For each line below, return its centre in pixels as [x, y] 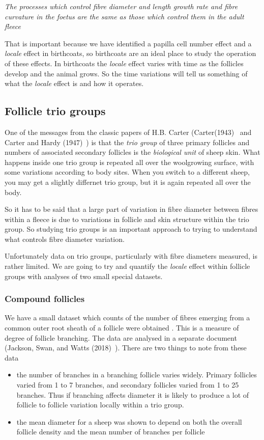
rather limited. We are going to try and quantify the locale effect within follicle [127, 266]
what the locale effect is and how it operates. [74, 83]
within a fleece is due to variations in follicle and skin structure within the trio [127, 219]
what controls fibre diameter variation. [65, 239]
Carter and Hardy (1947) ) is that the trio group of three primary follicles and [127, 142]
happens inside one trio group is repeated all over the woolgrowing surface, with [129, 162]
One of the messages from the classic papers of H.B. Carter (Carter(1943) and [128, 132]
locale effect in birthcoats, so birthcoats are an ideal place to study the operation [130, 53]
